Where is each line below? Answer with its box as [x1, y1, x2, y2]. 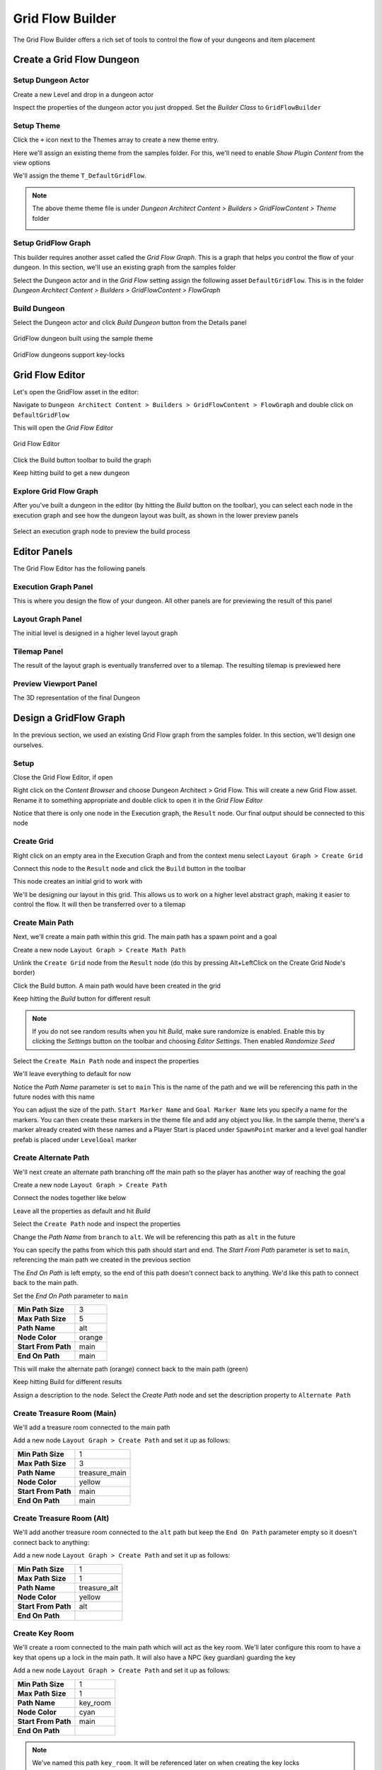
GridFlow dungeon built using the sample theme [13, 334, 154, 343]
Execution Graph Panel [13, 581, 93, 591]
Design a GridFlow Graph [13, 712, 125, 724]
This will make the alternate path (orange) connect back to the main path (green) [13, 1364, 249, 1373]
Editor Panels [13, 545, 74, 557]
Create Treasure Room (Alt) [13, 1514, 110, 1524]
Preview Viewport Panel [13, 679, 98, 689]
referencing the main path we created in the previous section [13, 1255, 191, 1264]
